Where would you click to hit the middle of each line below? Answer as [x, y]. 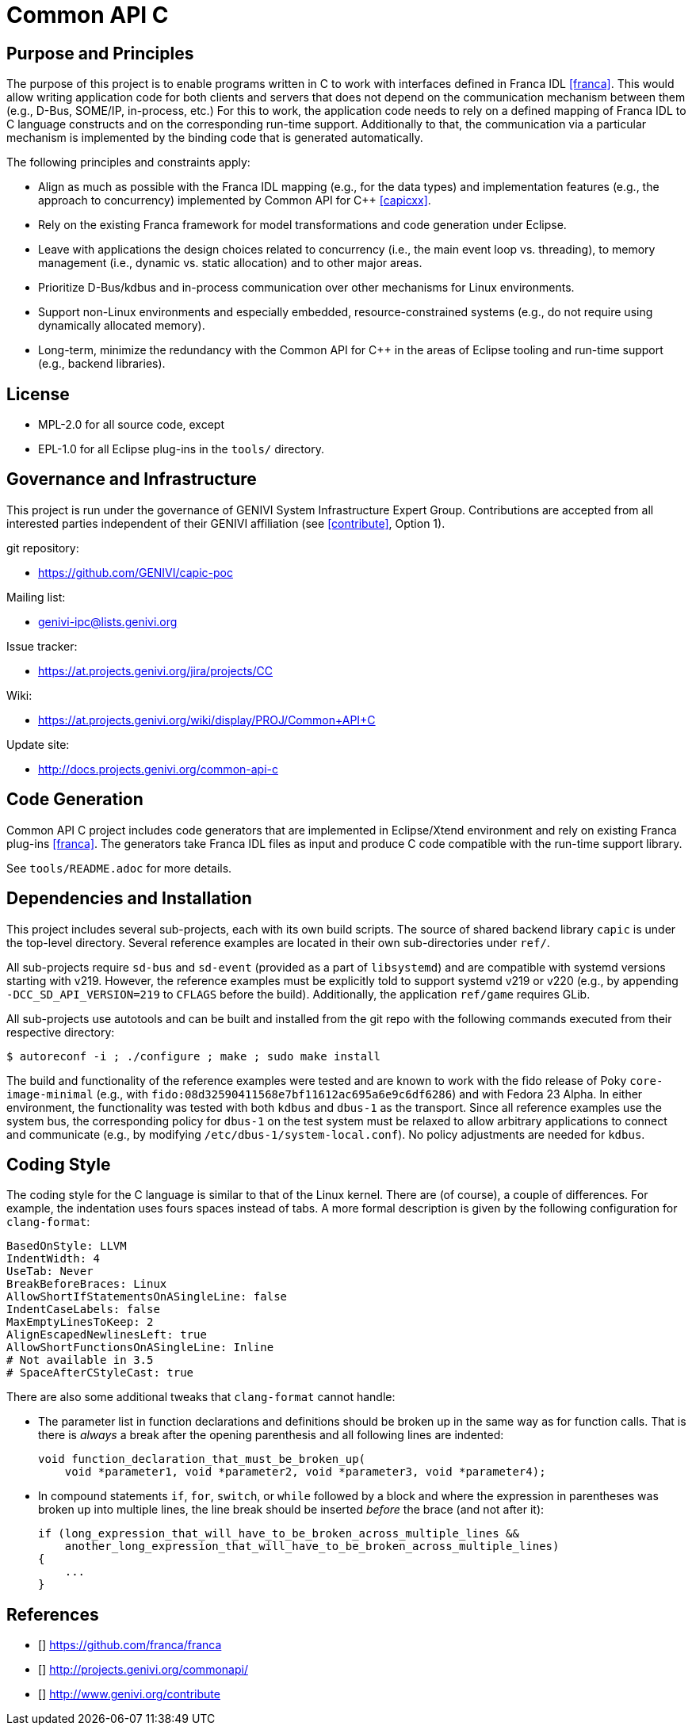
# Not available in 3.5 [80, 1360]
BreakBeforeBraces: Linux [87, 1284]
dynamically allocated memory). [122, 326]
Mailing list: [36, 597]
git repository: [43, 548]
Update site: [38, 744]
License [38, 394]
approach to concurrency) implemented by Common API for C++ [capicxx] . [235, 200]
